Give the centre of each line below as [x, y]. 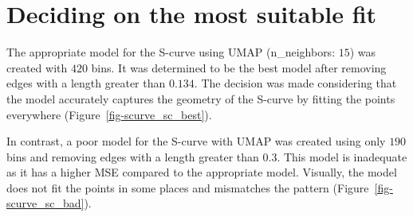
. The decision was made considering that [295, 83]
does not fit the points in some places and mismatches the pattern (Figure [188, 187]
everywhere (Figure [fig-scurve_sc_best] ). [109, 114]
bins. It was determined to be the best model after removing [239, 67]
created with [37, 67]
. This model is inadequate [342, 156]
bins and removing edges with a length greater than [133, 156]
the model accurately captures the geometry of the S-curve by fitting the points [201, 98]
